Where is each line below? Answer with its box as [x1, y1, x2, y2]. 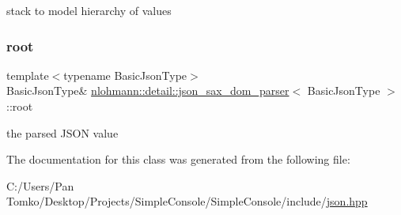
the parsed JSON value [6, 124, 119, 141]
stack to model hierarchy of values [6, 2, 172, 18]
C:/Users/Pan [6, 177, 74, 194]
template [6, 66, 49, 83]
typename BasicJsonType [63, 66, 187, 83]
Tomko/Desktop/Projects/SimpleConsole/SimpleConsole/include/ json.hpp [6, 193, 368, 209]
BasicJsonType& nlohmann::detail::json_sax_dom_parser [6, 82, 289, 99]
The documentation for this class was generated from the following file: [6, 151, 350, 168]
